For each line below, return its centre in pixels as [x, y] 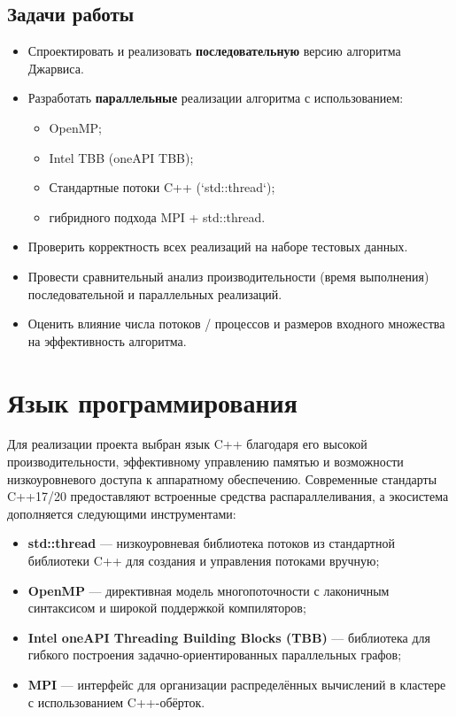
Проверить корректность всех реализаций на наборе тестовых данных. [218, 247]
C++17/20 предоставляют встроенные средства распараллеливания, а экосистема [228, 496]
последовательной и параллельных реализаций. [155, 293]
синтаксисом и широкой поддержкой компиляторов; [167, 608]
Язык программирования [152, 401]
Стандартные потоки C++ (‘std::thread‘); [162, 187]
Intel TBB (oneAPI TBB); [121, 157]
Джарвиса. [56, 68]
